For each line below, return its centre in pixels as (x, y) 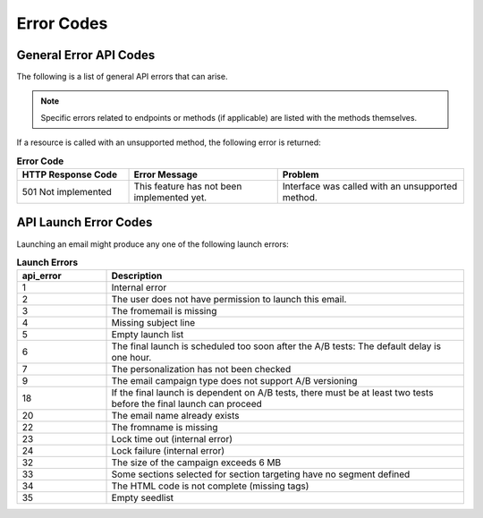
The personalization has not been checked (201, 369)
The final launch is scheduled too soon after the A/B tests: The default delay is (276, 346)
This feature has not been (188, 186)
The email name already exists (176, 416)
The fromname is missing (165, 428)
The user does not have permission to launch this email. (229, 300)
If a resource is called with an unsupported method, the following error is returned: (169, 142)
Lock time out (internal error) (172, 439)
